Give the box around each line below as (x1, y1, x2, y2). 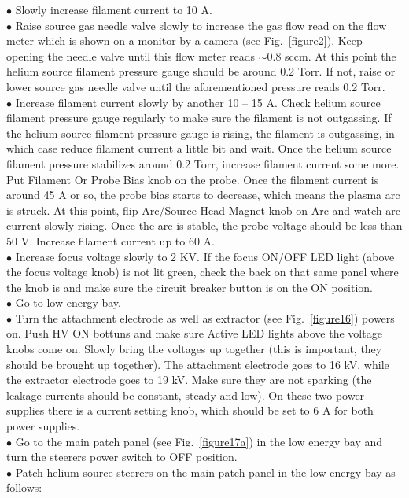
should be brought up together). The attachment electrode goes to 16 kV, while (6, 356, 389, 372)
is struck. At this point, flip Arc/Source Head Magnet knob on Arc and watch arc (6, 201, 400, 218)
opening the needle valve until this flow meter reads (6, 47, 255, 64)
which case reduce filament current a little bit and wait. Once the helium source (6, 140, 392, 157)
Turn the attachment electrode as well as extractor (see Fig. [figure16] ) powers (15, 309, 395, 326)
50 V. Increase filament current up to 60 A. (6, 232, 216, 249)
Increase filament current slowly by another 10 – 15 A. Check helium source (15, 94, 381, 110)
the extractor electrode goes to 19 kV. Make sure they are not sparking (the (6, 371, 372, 388)
